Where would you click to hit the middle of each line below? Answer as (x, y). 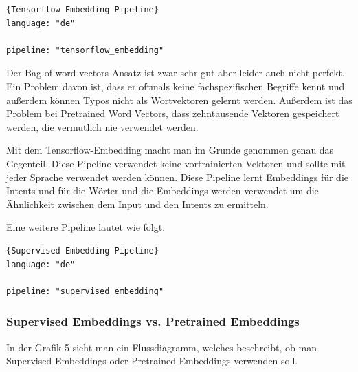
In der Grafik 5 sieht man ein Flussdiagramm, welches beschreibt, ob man (161, 347)
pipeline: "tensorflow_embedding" (85, 50)
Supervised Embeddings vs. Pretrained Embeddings (153, 321)
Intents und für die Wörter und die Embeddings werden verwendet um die (163, 190)
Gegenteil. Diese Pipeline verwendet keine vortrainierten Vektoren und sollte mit (176, 163)
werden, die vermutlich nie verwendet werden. (102, 126)
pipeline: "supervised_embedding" (85, 291)
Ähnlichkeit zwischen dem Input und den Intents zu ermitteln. (137, 204)
